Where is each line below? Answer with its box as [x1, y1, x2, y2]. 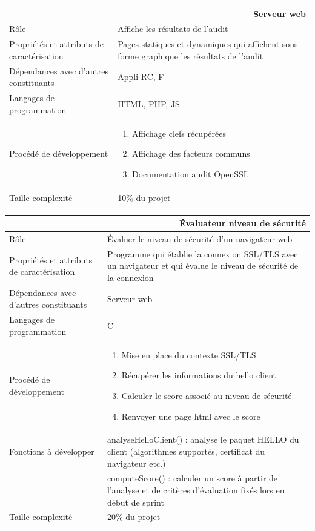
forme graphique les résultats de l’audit [118, 49, 264, 62]
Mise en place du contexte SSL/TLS [121, 348, 256, 361]
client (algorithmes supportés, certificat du [107, 444, 265, 457]
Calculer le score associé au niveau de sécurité [121, 389, 292, 401]
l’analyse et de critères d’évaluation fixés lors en [107, 483, 285, 496]
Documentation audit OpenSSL [132, 167, 249, 180]
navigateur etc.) [107, 457, 166, 469]
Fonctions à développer [9, 444, 94, 457]
